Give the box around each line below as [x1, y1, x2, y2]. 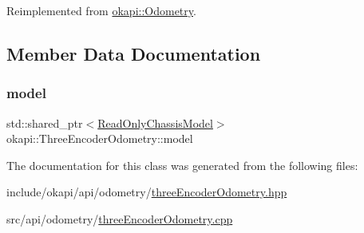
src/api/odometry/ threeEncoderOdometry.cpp [6, 210, 233, 227]
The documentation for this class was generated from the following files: [6, 156, 358, 173]
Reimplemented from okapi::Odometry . [6, 2, 196, 18]
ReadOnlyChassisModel [97, 114, 213, 131]
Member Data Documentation [6, 41, 261, 65]
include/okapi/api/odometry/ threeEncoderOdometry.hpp [6, 184, 287, 200]
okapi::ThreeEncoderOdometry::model [6, 130, 193, 147]
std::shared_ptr [6, 114, 83, 131]
